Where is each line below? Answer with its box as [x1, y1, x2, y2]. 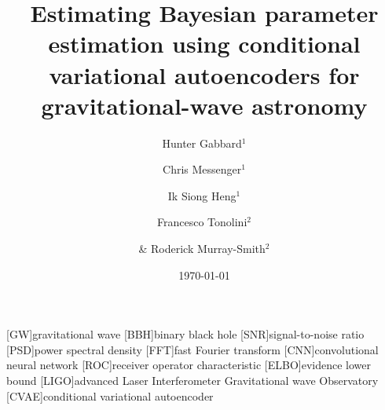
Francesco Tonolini [157, 214, 247, 230]
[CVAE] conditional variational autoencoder [6, 387, 214, 404]
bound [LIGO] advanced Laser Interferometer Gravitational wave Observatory [6, 372, 379, 389]
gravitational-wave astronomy [41, 89, 368, 121]
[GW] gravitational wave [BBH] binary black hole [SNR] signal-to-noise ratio [6, 326, 365, 342]
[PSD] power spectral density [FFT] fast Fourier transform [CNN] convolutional [6, 341, 379, 357]
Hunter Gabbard [162, 134, 242, 151]
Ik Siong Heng [167, 187, 236, 203]
